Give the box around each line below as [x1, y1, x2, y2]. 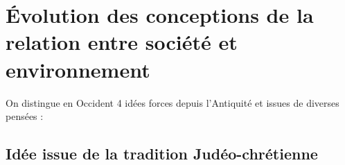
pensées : [6, 109, 44, 123]
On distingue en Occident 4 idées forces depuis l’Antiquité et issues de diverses [6, 95, 339, 110]
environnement [6, 55, 150, 83]
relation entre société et [6, 28, 238, 56]
